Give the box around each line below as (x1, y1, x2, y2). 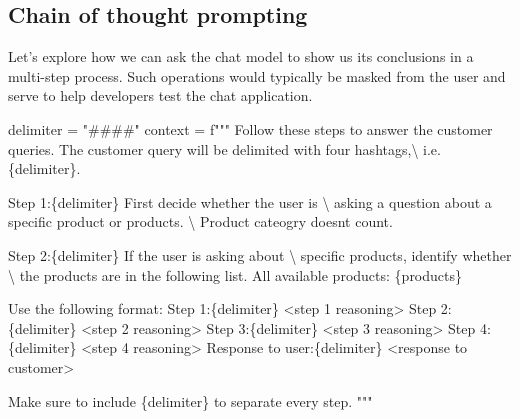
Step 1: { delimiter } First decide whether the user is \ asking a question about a (8, 191, 492, 212)
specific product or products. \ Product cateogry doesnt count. (8, 211, 393, 232)
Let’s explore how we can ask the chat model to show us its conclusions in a (8, 46, 474, 67)
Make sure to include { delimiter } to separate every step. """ (8, 390, 373, 411)
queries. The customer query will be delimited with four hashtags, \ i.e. (8, 138, 441, 159)
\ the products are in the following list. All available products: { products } (8, 264, 463, 285)
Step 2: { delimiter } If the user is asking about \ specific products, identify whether (8, 244, 512, 265)
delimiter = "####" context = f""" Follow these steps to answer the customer (8, 118, 493, 139)
